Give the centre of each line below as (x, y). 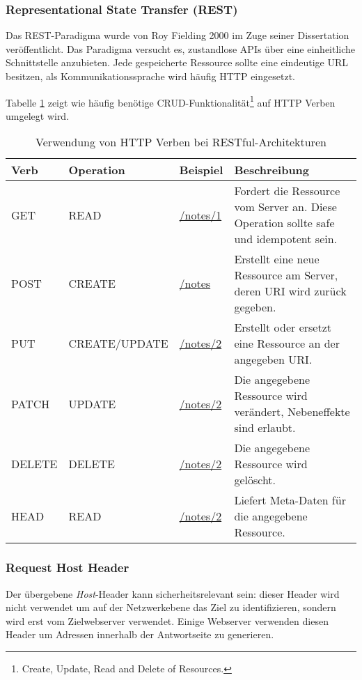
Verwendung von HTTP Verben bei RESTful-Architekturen (181, 142)
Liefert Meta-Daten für (290, 500)
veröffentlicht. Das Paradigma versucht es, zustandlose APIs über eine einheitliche (181, 48)
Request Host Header (68, 567)
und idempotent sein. (286, 239)
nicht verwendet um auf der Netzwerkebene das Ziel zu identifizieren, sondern (171, 607)
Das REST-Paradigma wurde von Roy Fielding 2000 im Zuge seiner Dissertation (178, 35)
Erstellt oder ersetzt (283, 327)
